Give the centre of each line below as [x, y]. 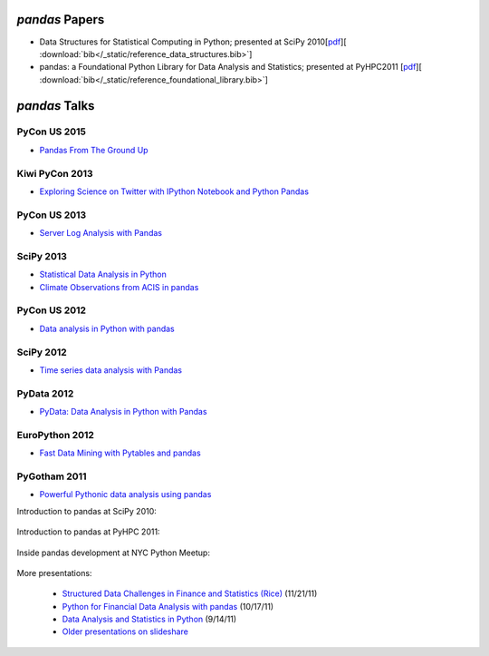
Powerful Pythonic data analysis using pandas [125, 494]
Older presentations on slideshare [125, 632]
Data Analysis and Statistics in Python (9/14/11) [149, 619]
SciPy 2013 [42, 256]
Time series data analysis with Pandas [111, 370]
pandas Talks [56, 106]
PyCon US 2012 [51, 310]
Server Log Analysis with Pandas [101, 233]
